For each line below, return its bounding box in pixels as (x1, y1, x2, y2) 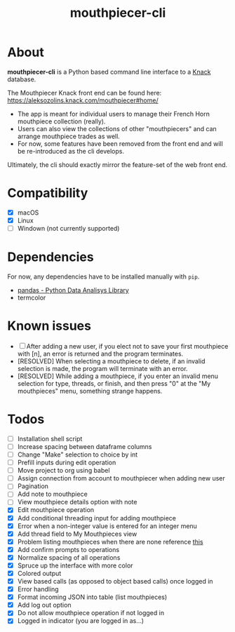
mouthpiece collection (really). (17, 117, 106, 126)
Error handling (17, 585, 59, 593)
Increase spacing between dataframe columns (17, 442, 152, 450)
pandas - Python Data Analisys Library (17, 286, 130, 294)
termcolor (17, 293, 46, 302)
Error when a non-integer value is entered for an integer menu (17, 521, 198, 530)
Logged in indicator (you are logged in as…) (17, 617, 145, 625)
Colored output (17, 569, 62, 577)
